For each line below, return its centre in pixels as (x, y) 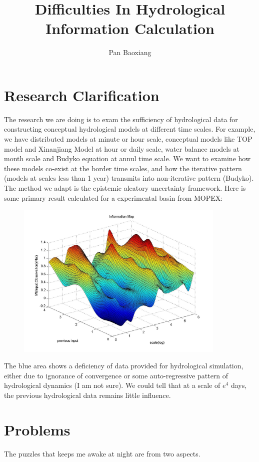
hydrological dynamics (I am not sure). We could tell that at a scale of (112, 385)
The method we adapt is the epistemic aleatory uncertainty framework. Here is (125, 188)
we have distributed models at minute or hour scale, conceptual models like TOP (128, 139)
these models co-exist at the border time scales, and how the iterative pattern (123, 168)
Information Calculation (130, 28)
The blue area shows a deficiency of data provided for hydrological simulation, (124, 366)
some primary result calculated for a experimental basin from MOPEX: (113, 197)
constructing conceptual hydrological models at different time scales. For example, (130, 129)
